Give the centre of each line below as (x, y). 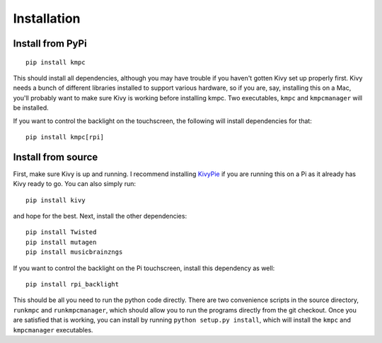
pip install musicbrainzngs (74, 252)
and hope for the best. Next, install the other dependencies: (100, 216)
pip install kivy (56, 200)
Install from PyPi (50, 43)
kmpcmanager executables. (53, 330)
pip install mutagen (61, 242)
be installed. (31, 108)
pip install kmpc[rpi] (65, 137)
